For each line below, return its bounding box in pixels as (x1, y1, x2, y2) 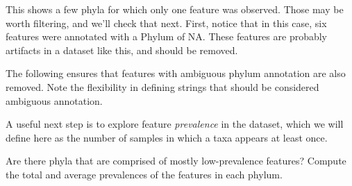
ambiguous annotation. (6, 93, 103, 108)
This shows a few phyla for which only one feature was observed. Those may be (6, 2, 344, 16)
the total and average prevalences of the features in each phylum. (6, 167, 283, 181)
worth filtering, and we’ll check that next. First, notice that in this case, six (6, 15, 327, 30)
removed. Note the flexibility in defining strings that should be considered (6, 79, 319, 94)
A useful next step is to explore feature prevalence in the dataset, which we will (6, 117, 344, 131)
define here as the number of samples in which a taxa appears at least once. (6, 130, 328, 144)
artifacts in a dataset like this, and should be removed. (6, 42, 238, 57)
